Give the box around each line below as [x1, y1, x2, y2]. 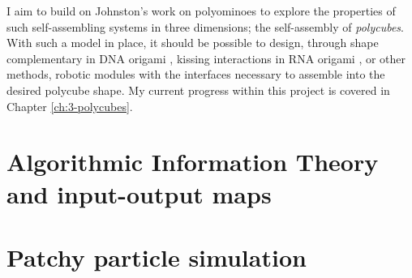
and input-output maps [6, 177, 272, 210]
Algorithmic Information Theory [6, 145, 379, 178]
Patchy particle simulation [6, 240, 307, 273]
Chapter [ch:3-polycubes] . [6, 97, 133, 114]
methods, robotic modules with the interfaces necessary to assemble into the [6, 66, 385, 83]
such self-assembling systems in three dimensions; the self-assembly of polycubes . [6, 18, 404, 35]
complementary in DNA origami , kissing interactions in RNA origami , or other [6, 49, 406, 66]
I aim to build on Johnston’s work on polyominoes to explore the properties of [6, 2, 396, 19]
